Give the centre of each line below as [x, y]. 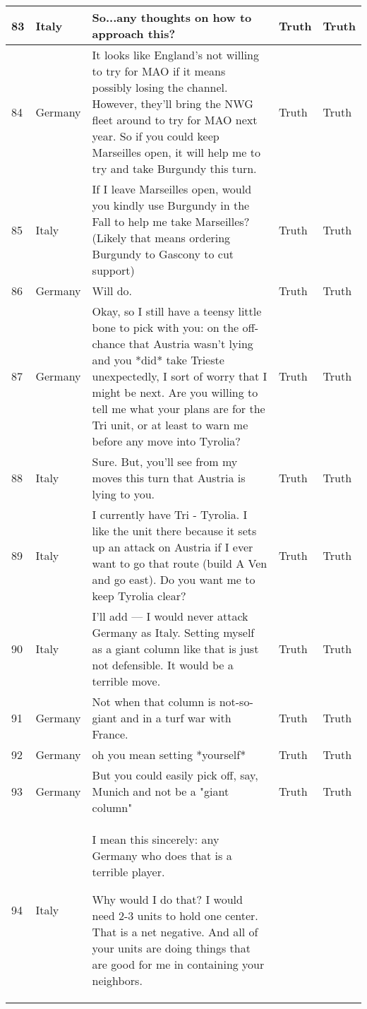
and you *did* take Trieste [158, 360]
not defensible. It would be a [163, 665]
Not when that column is [154, 701]
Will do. [112, 291]
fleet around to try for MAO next [175, 120]
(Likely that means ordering [161, 238]
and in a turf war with [176, 718]
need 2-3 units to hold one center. [175, 915]
